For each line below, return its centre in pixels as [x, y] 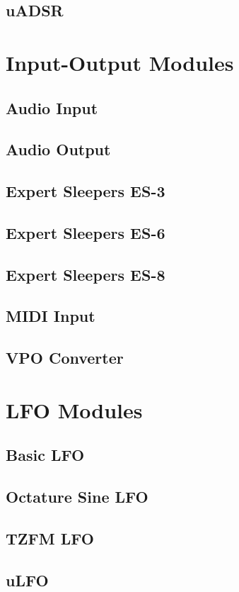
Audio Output [58, 149]
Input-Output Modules [120, 62]
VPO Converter [65, 358]
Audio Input [52, 107]
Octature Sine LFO [77, 497]
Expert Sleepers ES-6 [86, 232]
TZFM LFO [50, 538]
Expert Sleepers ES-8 [86, 274]
